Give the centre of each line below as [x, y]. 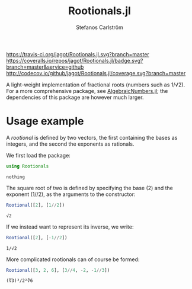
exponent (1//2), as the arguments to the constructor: [71, 194]
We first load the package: [39, 155]
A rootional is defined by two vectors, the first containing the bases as [92, 137]
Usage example [45, 121]
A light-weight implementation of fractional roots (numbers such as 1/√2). [96, 85]
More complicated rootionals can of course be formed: [73, 259]
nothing [16, 177]
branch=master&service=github [45, 67]
